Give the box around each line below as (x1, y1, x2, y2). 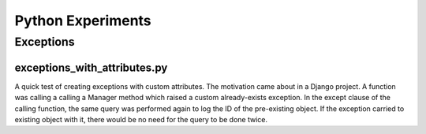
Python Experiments (14, 12, 151, 29)
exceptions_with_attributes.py (14, 61, 168, 74)
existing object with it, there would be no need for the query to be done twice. (14, 114, 268, 124)
